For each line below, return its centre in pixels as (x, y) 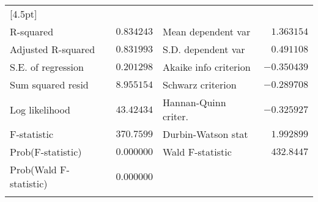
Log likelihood (40, 109)
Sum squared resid (49, 85)
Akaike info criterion (207, 67)
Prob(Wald (33, 169)
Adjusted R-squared (53, 49)
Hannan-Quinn (194, 102)
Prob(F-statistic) (46, 152)
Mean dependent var (207, 31)
